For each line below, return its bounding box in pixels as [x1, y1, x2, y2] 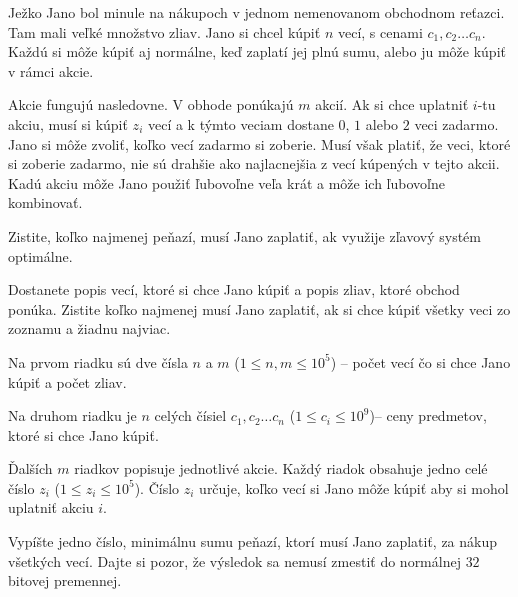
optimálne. [8, 245, 73, 266]
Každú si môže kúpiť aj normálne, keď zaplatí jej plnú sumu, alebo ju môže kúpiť [8, 41, 506, 62]
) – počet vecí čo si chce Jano [330, 351, 511, 372]
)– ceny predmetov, [369, 405, 487, 426]
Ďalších [8, 458, 53, 479]
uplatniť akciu [8, 497, 94, 518]
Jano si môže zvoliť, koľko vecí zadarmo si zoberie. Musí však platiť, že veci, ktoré [8, 133, 511, 154]
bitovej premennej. [8, 570, 122, 591]
